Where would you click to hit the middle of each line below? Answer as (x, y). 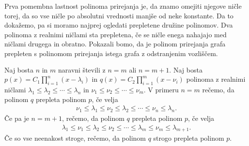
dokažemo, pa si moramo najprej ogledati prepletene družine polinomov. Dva (119, 25)
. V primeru (161, 89)
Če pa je (17, 118)
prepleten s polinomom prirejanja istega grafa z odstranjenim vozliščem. (111, 53)
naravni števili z (82, 69)
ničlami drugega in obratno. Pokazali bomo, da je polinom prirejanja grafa (115, 44)
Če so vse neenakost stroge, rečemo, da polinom (75, 138)
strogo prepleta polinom (189, 138)
